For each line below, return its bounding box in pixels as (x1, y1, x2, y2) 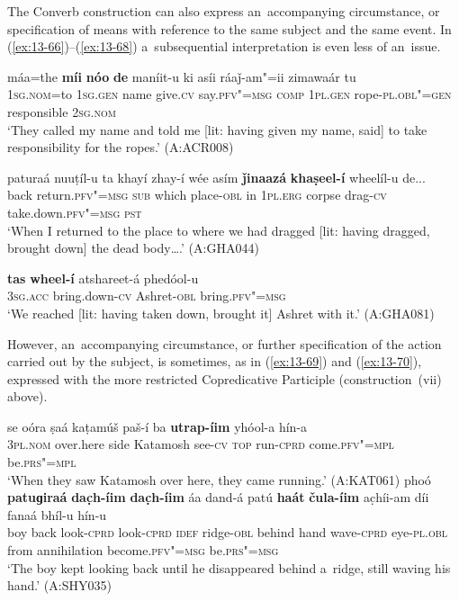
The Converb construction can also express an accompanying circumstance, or (7, 2, 440, 20)
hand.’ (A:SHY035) (7, 576, 112, 595)
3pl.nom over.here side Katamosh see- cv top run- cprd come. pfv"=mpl (7, 435, 394, 453)
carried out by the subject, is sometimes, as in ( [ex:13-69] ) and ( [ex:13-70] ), (7, 352, 422, 371)
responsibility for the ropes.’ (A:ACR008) (7, 138, 234, 157)
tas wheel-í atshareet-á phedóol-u (7, 268, 199, 287)
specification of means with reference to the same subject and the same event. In (7, 19, 452, 38)
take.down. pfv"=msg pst (7, 202, 142, 221)
